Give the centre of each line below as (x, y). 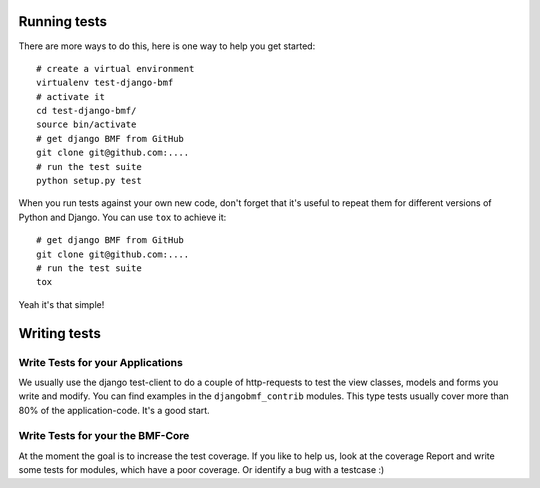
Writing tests (60, 333)
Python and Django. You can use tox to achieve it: (122, 217)
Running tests (63, 21)
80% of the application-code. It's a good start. (114, 410)
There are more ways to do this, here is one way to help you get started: (167, 46)
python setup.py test (89, 181)
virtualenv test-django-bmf (105, 83)
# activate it (70, 96)
